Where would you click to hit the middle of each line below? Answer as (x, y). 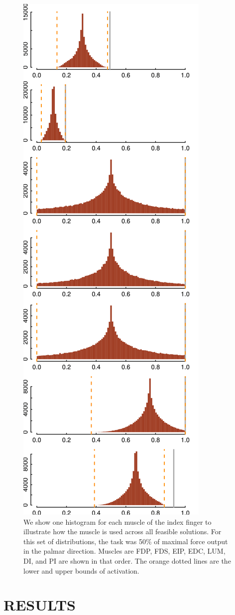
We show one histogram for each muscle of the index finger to (117, 521)
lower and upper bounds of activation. (81, 570)
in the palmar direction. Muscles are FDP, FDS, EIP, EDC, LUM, (124, 551)
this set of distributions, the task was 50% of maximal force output (126, 541)
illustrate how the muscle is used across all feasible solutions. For (122, 531)
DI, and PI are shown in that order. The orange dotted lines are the (127, 560)
